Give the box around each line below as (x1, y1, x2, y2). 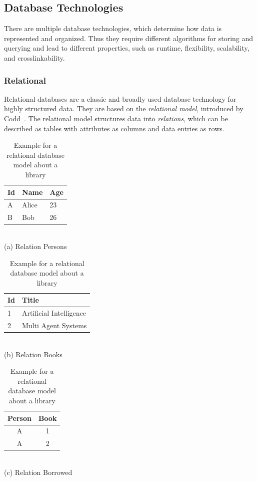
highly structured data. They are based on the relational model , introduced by (4, 103, 243, 114)
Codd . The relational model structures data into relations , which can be (4, 113, 228, 123)
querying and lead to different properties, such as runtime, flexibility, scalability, (4, 43, 249, 53)
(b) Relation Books (4, 349, 62, 359)
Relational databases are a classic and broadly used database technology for (4, 93, 236, 104)
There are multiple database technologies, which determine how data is (4, 23, 222, 34)
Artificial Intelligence (22, 308, 86, 318)
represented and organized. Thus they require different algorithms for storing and (4, 33, 253, 43)
